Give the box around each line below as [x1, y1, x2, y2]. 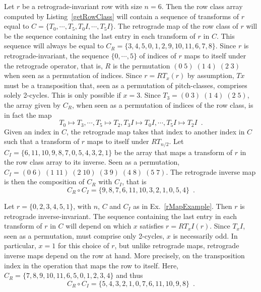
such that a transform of [4, 136, 80, 147]
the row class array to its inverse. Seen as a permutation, [4, 157, 180, 167]
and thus [116, 270, 143, 280]
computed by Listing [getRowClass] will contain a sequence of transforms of [4, 11, 239, 21]
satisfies [140, 221, 164, 231]
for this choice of [57, 240, 109, 251]
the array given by [4, 99, 61, 110]
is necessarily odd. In [173, 230, 238, 241]
